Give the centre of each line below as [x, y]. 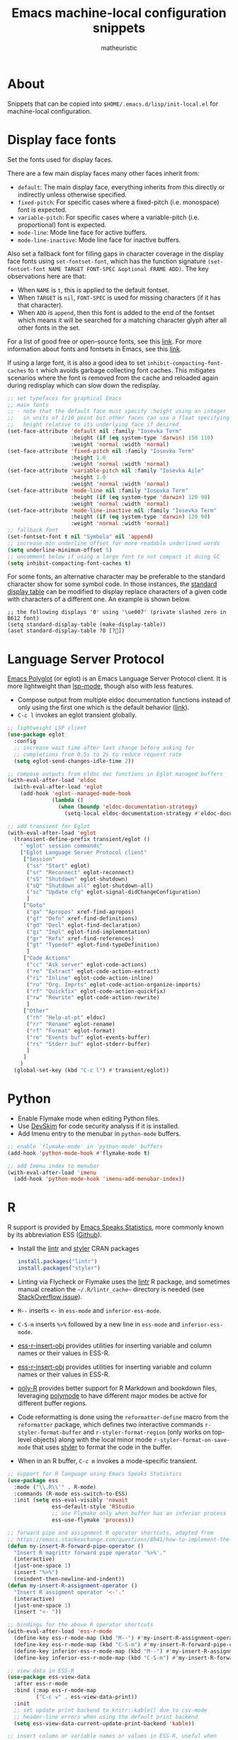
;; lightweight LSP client [47, 728]
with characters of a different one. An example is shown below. [99, 599]
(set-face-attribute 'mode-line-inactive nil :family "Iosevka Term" [112, 510]
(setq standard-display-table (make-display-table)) [87, 625]
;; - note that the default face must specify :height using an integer [117, 412]
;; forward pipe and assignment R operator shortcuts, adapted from [110, 1533]
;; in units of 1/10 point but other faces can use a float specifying [119, 418]
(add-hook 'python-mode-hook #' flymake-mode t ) [79, 1153]
